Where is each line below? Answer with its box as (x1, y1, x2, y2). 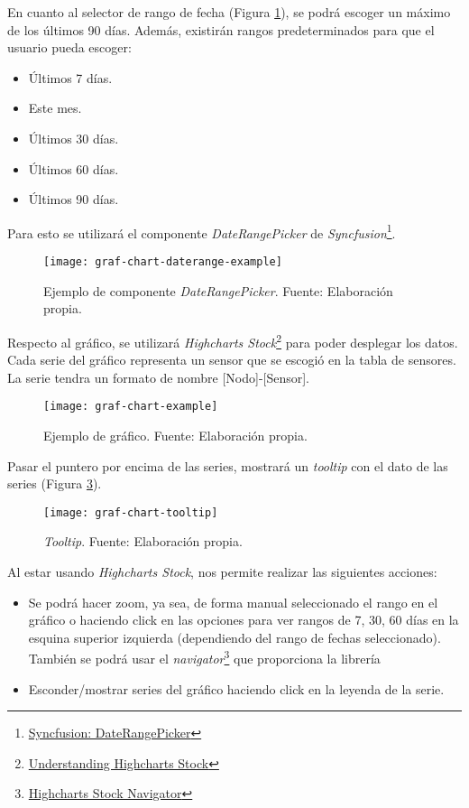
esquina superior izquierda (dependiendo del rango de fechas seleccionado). (28, 627, 441, 646)
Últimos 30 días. (28, 128, 119, 147)
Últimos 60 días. (28, 159, 119, 178)
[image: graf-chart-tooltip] (43, 506, 218, 519)
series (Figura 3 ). (7, 474, 102, 493)
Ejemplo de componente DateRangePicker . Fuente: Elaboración (43, 281, 393, 300)
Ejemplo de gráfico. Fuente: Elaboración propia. (43, 425, 308, 444)
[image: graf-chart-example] (43, 400, 218, 413)
